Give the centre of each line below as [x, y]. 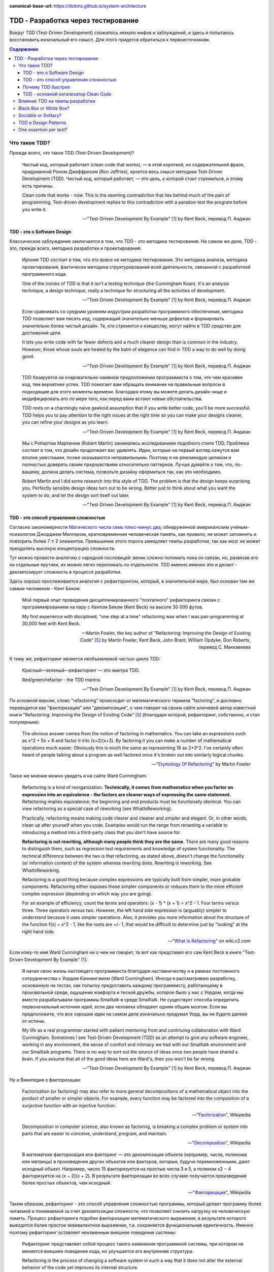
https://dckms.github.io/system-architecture [100, 6]
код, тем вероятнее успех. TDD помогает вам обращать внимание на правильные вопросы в [124, 385]
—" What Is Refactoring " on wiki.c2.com [209, 941]
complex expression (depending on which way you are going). [87, 893]
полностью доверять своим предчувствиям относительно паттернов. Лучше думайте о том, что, [128, 465]
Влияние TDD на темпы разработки [57, 101]
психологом [22, 534]
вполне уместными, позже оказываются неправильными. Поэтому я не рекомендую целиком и [127, 457]
